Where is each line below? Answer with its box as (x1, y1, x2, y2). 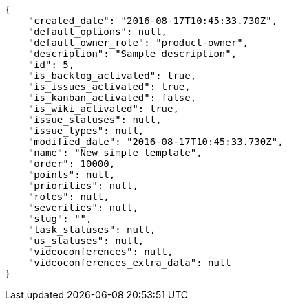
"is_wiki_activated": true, (28, 103, 179, 114)
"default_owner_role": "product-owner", (28, 37, 249, 48)
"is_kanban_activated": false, (28, 92, 197, 103)
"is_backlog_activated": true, (28, 70, 197, 81)
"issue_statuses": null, (28, 114, 162, 125)
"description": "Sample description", (28, 48, 237, 59)
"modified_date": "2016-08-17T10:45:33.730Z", (28, 136, 284, 147)
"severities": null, (28, 202, 138, 213)
